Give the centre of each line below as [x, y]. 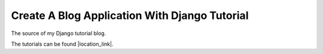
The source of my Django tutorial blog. [59, 33]
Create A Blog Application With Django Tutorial [130, 15]
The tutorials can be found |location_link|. [62, 44]
